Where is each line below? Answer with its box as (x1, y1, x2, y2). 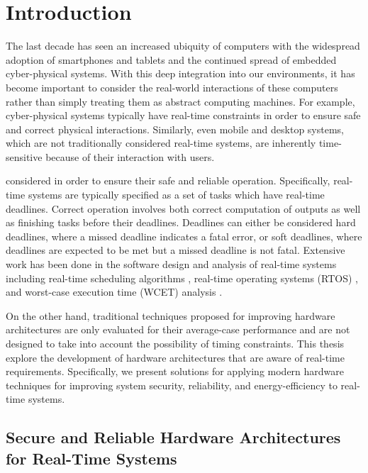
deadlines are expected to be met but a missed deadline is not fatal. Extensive (6, 243, 345, 257)
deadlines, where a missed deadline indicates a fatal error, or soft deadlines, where (6, 228, 362, 243)
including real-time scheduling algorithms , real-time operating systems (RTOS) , (6, 270, 358, 285)
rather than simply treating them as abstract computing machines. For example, (6, 94, 355, 108)
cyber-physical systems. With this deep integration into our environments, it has (6, 66, 355, 81)
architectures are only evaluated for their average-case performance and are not (6, 322, 350, 337)
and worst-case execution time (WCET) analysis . (6, 284, 223, 299)
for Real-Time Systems (6, 447, 177, 469)
